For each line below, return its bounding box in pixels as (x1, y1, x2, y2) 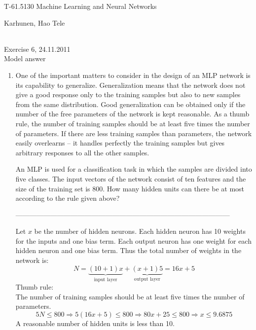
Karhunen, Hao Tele (4, 17, 65, 28)
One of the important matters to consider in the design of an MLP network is (15, 70, 251, 80)
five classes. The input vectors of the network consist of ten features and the (15, 173, 246, 183)
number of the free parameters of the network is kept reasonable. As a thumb (15, 109, 250, 119)
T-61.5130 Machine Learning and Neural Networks (4, 1, 157, 11)
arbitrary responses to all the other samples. (15, 147, 149, 157)
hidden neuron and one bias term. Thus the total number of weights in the (15, 245, 242, 256)
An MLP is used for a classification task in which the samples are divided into (15, 164, 252, 174)
